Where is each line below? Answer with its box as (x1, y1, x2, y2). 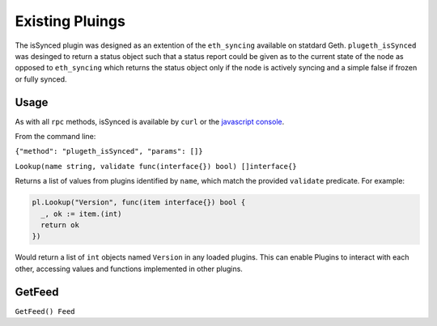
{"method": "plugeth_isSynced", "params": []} (15, 146, 203, 156)
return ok (40, 220, 80, 230)
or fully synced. (15, 74, 68, 84)
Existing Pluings (15, 12, 125, 30)
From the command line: (15, 132, 96, 142)
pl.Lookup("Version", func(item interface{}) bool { (32, 198, 246, 207)
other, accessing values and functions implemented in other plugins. (15, 264, 243, 273)
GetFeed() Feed (15, 307, 76, 315)
